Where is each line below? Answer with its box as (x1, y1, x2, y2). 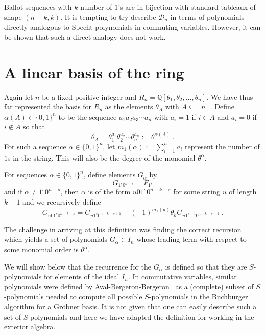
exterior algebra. (4, 321, 56, 332)
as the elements (105, 101, 153, 112)
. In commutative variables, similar (128, 271, 237, 282)
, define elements (83, 169, 136, 180)
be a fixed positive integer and (42, 91, 137, 102)
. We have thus (206, 91, 253, 102)
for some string (173, 186, 220, 197)
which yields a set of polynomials (4, 234, 108, 244)
